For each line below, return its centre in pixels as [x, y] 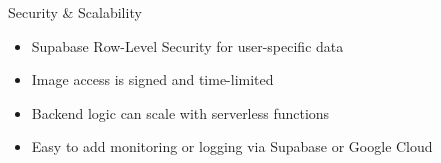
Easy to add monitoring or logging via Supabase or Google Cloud [232, 146]
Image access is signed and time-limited [152, 79]
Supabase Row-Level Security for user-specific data [187, 45]
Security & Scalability [75, 12]
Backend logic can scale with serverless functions [180, 112]
